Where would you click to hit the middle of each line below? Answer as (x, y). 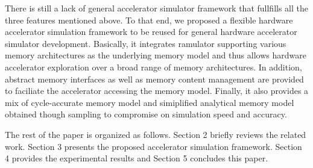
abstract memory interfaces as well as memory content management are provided (154, 79)
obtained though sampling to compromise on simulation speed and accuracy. (146, 114)
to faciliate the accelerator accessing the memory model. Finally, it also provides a (157, 91)
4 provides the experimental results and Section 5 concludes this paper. (137, 158)
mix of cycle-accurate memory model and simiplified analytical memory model (150, 102)
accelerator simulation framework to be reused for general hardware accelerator (151, 32)
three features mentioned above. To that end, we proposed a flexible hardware (149, 20)
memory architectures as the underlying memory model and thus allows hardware (156, 55)
